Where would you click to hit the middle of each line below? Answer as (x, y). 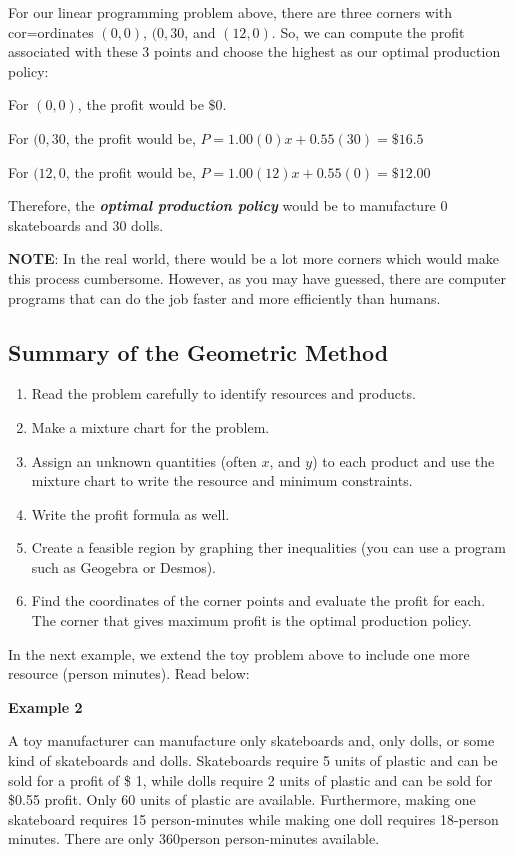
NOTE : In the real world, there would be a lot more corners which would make (253, 258)
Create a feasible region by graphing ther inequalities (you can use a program (268, 547)
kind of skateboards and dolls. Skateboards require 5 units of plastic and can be (253, 760)
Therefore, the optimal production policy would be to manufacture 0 (228, 205)
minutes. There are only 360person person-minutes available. (194, 838)
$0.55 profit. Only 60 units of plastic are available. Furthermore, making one (242, 799)
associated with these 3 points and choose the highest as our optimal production (254, 51)
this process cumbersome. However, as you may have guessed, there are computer (257, 277)
